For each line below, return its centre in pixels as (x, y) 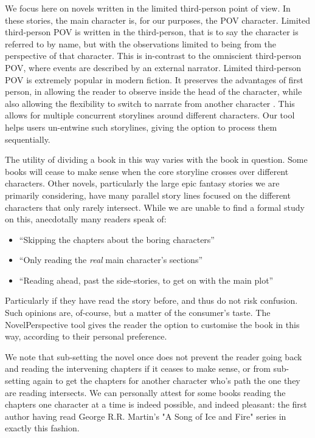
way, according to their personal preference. (86, 336)
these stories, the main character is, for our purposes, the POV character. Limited (158, 20)
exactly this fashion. (42, 428)
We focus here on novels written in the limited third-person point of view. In (148, 8)
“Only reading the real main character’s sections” (111, 260)
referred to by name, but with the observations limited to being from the (141, 43)
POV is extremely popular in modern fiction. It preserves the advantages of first (154, 79)
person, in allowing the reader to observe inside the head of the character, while (154, 91)
